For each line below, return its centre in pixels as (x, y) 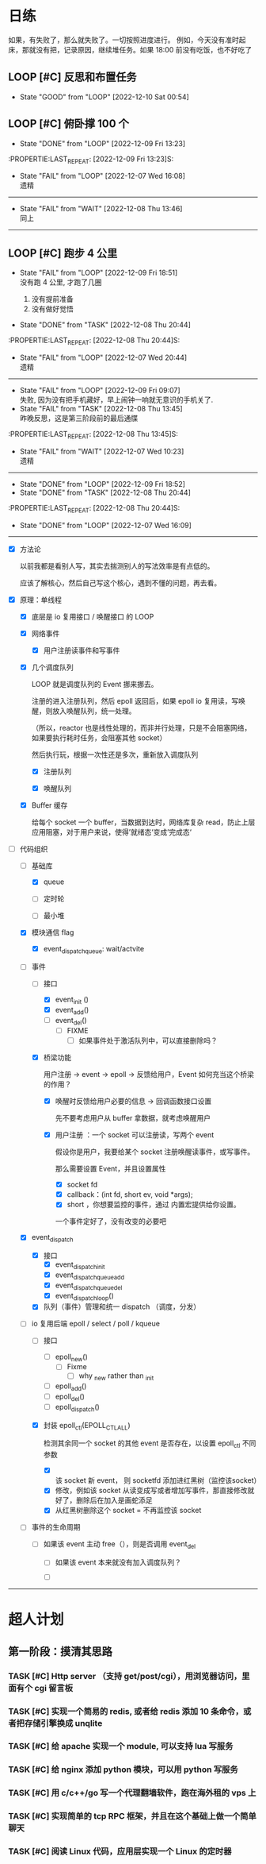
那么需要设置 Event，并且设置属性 (110, 1169)
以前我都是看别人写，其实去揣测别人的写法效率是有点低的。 (117, 565)
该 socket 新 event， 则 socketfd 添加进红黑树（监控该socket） (158, 1480)
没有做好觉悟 (52, 309)
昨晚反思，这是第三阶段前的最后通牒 (79, 418)
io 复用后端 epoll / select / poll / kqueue (96, 1324)
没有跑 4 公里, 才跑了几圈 (61, 282)
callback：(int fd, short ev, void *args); (130, 1194)
